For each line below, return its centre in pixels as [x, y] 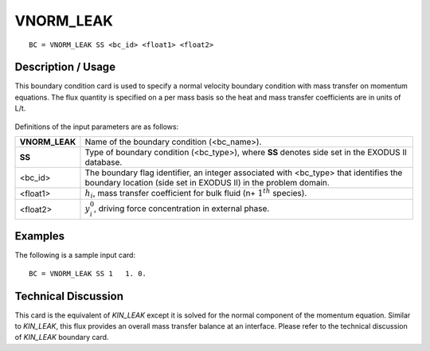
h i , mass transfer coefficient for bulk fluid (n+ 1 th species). [196, 193]
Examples [40, 236]
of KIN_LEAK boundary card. [62, 337]
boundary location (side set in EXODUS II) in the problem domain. [207, 183]
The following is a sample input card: [75, 255]
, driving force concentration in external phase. [182, 209]
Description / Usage [65, 67]
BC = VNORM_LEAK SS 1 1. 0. [88, 273]
